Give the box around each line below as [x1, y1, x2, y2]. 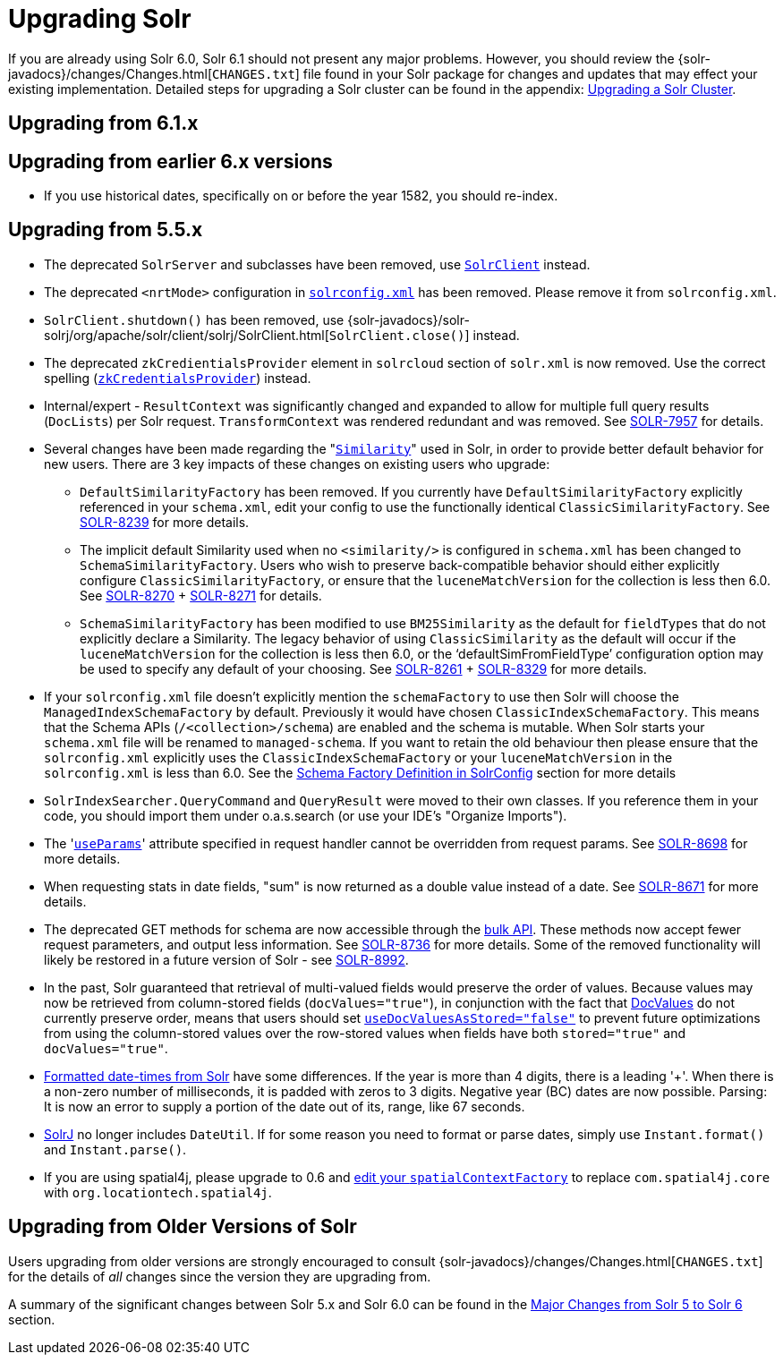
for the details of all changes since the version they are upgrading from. [8, 1268, 431, 1284]
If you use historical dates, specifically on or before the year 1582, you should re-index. [44, 188, 558, 204]
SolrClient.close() [328, 328, 465, 343]
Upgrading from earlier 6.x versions [8, 149, 333, 173]
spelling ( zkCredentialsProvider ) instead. [44, 370, 311, 386]
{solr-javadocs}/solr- [347, 311, 470, 328]
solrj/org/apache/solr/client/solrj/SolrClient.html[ [44, 327, 329, 343]
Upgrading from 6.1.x [8, 112, 199, 135]
